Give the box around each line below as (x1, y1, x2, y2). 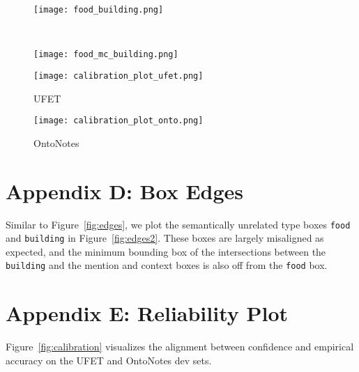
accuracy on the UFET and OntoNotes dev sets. (6, 352, 212, 367)
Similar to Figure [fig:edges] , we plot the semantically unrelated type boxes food (6, 217, 351, 231)
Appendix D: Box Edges (6, 176, 244, 205)
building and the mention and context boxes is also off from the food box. (6, 258, 328, 272)
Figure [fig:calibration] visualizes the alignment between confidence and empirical (6, 339, 354, 354)
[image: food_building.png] (33, 5, 164, 15)
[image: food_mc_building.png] (33, 49, 178, 60)
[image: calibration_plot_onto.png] (33, 116, 204, 126)
